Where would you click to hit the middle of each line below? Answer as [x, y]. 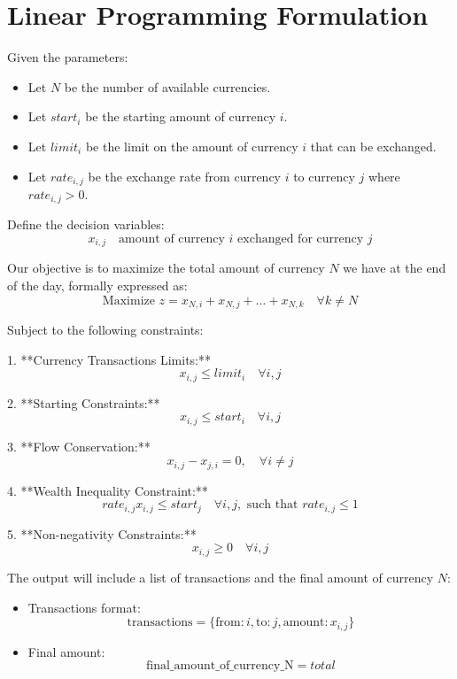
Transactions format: [84, 607]
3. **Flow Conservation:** [79, 446]
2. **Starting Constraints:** [84, 402]
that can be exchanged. [373, 146]
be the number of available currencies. [167, 86]
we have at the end [395, 268]
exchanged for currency [301, 239]
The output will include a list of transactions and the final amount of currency [221, 577]
